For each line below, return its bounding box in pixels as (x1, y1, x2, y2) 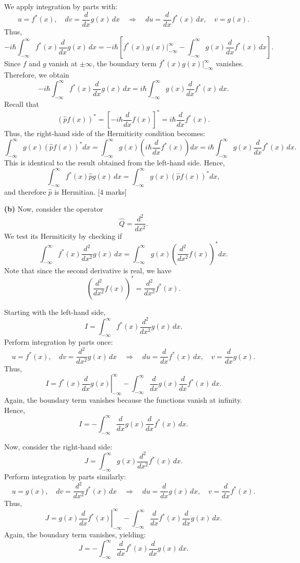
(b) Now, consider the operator (4, 203, 103, 214)
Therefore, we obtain (4, 69, 69, 80)
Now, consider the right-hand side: (4, 441, 113, 452)
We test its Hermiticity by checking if (4, 230, 122, 241)
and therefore (4, 186, 46, 197)
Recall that (4, 98, 39, 109)
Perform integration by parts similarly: (4, 471, 126, 481)
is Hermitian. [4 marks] (54, 186, 127, 197)
